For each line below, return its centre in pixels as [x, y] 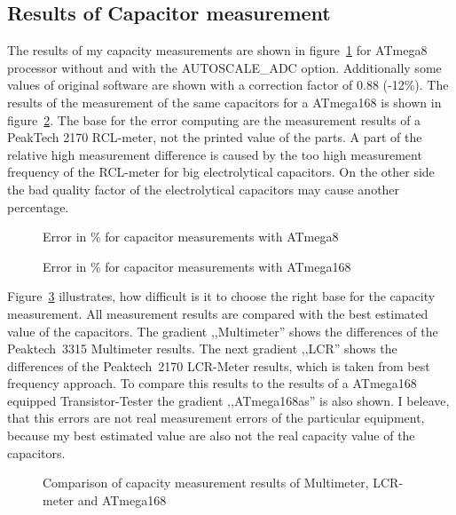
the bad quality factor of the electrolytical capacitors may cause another [204, 189]
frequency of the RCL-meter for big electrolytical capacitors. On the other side [221, 172]
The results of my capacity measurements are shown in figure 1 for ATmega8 [217, 50]
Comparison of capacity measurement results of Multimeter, [206, 483]
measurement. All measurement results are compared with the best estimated [218, 313]
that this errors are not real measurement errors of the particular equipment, [216, 418]
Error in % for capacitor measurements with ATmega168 [197, 266]
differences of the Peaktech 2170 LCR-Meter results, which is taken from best [219, 365]
